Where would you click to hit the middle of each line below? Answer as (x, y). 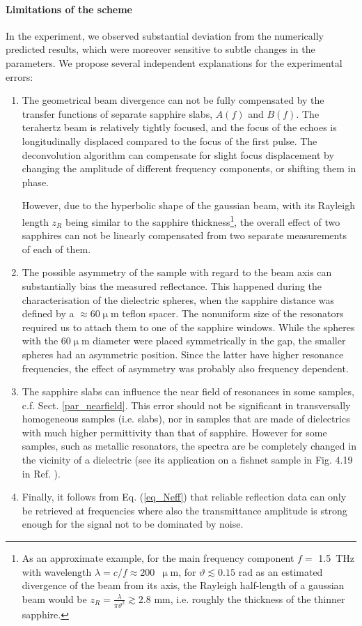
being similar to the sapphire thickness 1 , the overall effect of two (203, 220)
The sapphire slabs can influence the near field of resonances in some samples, (188, 391)
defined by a (48, 313)
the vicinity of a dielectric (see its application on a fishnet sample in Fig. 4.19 (187, 460)
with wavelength (57, 571)
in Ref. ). (41, 473)
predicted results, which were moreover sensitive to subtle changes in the (160, 49)
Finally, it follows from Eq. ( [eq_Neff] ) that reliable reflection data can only (184, 497)
